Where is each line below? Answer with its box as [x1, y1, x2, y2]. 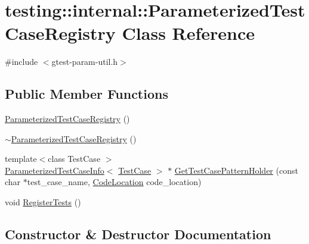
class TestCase [48, 152, 101, 165]
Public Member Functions [5, 85, 168, 103]
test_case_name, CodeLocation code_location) [27, 176, 202, 188]
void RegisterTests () [5, 196, 81, 208]
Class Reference [122, 21, 255, 45]
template [5, 152, 37, 165]
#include [5, 55, 38, 68]
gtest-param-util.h [51, 55, 118, 68]
